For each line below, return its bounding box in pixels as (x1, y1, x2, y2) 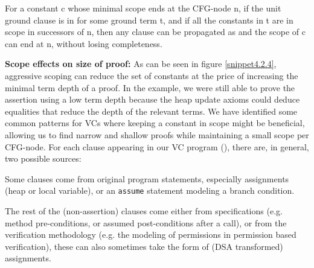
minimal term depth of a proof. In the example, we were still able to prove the (5, 81, 295, 94)
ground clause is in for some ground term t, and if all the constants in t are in (5, 13, 293, 26)
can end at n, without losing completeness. (5, 37, 162, 49)
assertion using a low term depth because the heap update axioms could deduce (5, 93, 300, 106)
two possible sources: (5, 152, 82, 165)
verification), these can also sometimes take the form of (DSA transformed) (5, 240, 283, 252)
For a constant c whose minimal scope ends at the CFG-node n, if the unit (5, 2, 281, 14)
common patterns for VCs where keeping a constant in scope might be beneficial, (5, 116, 305, 129)
